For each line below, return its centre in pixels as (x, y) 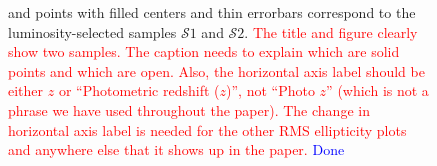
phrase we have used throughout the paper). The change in (189, 109)
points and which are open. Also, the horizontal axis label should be (216, 70)
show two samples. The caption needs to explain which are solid (204, 51)
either (26, 90)
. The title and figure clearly (331, 31)
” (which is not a (377, 90)
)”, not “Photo (270, 90)
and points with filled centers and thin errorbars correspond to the (212, 12)
